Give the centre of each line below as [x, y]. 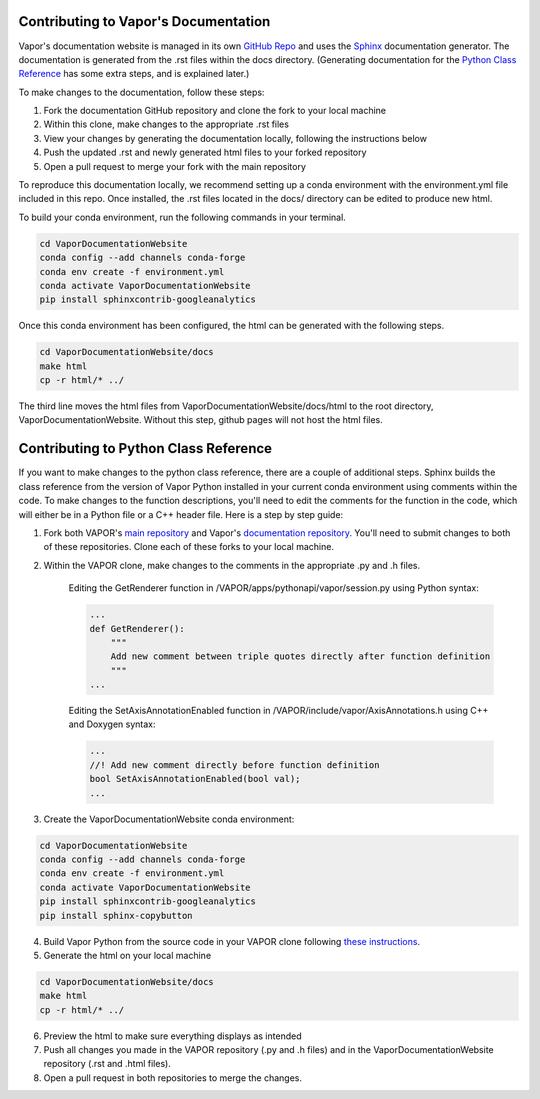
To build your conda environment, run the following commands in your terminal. [182, 217]
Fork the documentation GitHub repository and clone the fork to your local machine [215, 111]
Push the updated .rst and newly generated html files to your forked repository [205, 152]
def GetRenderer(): [137, 628]
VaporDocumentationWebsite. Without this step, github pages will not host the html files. [201, 420]
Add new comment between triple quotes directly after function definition [300, 656]
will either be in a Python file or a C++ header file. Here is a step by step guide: [181, 514]
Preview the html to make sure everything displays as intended [172, 1036]
